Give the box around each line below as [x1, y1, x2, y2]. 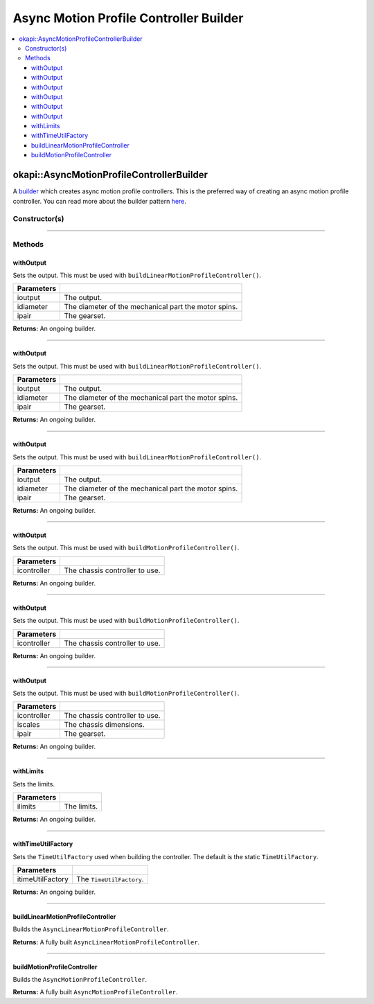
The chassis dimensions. [64, 720, 145, 730]
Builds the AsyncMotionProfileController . [12, 976, 148, 984]
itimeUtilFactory [17, 874, 69, 883]
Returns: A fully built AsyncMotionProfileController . [12, 988, 178, 996]
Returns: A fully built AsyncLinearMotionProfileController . [12, 937, 200, 946]
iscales [17, 720, 40, 730]
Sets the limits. [12, 780, 55, 788]
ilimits [17, 802, 36, 811]
